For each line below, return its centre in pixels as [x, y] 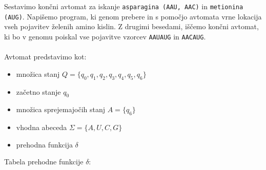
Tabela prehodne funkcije [44, 162]
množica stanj [38, 73]
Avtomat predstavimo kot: [45, 57]
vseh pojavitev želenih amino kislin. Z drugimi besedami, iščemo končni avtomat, [131, 26]
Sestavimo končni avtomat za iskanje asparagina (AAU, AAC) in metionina [124, 6]
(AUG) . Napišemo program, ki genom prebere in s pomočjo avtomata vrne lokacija [133, 16]
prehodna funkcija [44, 144]
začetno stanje [38, 91]
